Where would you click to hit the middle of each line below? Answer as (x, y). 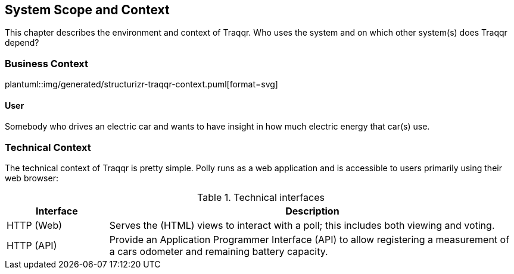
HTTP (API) (32, 246)
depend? (22, 43)
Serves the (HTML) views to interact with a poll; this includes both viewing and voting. (302, 226)
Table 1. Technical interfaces (261, 198)
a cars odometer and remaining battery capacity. (219, 252)
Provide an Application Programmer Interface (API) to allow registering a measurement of (309, 240)
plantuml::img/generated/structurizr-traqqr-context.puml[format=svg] (141, 84)
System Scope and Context (87, 10)
